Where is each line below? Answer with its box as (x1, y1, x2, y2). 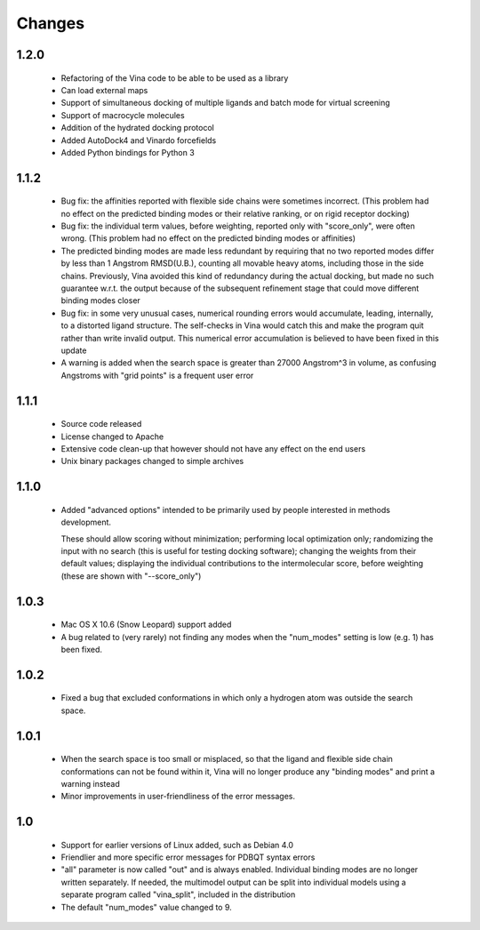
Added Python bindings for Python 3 (60, 147, 195, 157)
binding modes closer (60, 295, 141, 306)
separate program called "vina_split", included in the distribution (60, 889, 296, 900)
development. (60, 517, 111, 528)
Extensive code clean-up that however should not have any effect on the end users (60, 443, 366, 453)
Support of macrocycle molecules (60, 109, 186, 120)
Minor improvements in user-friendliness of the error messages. (60, 791, 296, 802)
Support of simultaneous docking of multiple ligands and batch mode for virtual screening (60, 98, 390, 108)
